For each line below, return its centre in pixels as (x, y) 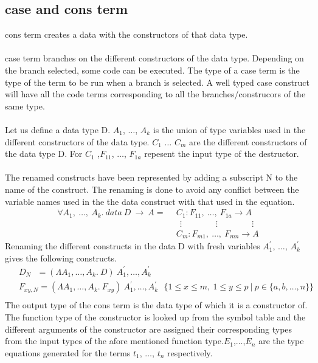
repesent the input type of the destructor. (222, 154)
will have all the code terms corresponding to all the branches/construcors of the (155, 94)
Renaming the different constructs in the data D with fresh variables (133, 246)
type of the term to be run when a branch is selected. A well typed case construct (157, 82)
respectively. (190, 352)
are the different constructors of (248, 141)
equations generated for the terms (68, 352)
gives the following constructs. (61, 258)
